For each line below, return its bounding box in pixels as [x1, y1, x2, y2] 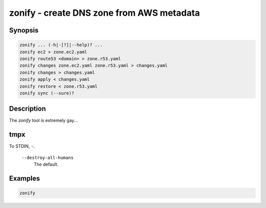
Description [9, 105, 46, 113]
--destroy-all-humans [21, 155, 74, 160]
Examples [9, 174, 40, 182]
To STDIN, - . [9, 143, 35, 149]
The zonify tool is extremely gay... [9, 118, 78, 123]
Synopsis [9, 26, 39, 34]
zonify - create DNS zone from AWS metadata [9, 7, 200, 18]
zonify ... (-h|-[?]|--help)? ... [19, 42, 103, 48]
